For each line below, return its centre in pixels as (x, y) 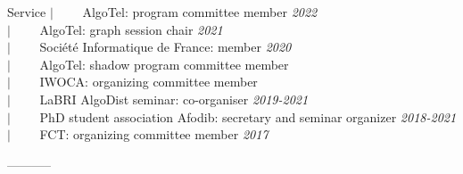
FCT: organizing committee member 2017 (154, 134)
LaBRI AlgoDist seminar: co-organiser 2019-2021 (174, 99)
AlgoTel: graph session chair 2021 (131, 29)
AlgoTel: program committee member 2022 (200, 12)
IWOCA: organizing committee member (149, 82)
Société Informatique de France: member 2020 (165, 47)
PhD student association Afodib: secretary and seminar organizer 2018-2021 (248, 116)
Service (27, 12)
